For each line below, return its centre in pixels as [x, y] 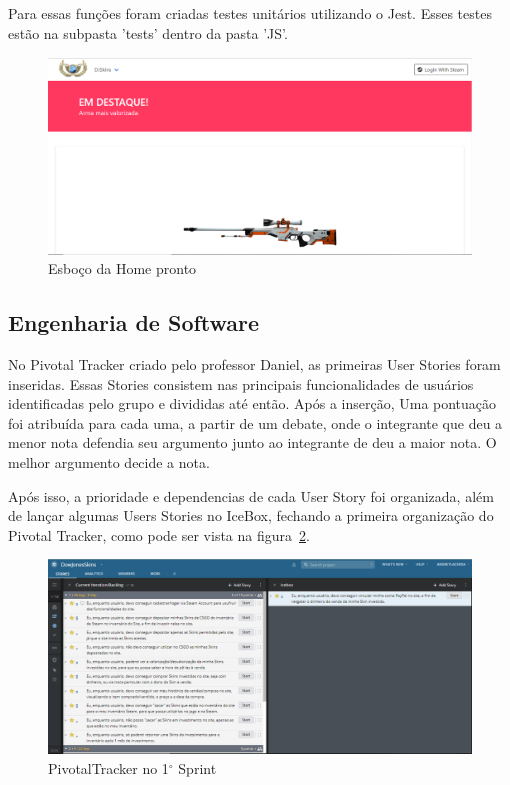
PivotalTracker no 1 [108, 767]
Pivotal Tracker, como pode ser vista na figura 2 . [159, 534]
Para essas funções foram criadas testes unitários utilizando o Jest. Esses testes [250, 13]
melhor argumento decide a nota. [109, 462]
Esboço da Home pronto [122, 268]
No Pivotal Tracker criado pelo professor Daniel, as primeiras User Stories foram [254, 364]
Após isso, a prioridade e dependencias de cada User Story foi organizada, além [251, 495]
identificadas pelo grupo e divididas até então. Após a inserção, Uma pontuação [252, 403]
